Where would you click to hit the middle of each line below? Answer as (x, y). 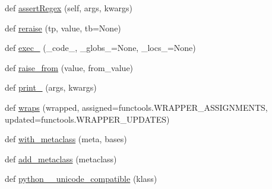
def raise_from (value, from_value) (69, 67)
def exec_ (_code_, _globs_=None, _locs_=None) (100, 48)
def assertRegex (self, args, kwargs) (69, 8)
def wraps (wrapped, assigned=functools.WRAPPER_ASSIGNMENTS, (136, 107)
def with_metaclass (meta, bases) (66, 139)
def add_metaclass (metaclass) (61, 158)
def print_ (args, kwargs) (51, 87)
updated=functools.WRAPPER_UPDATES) (87, 119)
